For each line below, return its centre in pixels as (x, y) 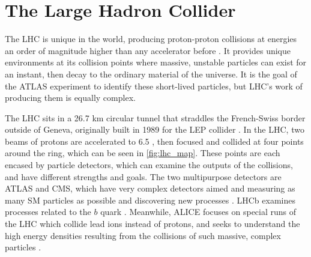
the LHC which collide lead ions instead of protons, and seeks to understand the (152, 224)
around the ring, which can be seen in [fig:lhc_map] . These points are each (143, 153)
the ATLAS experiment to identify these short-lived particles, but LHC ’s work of (154, 86)
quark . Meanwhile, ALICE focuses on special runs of (198, 212)
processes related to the (48, 212)
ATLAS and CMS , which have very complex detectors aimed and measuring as (150, 188)
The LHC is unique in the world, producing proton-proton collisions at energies (151, 39)
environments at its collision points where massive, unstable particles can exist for (156, 62)
